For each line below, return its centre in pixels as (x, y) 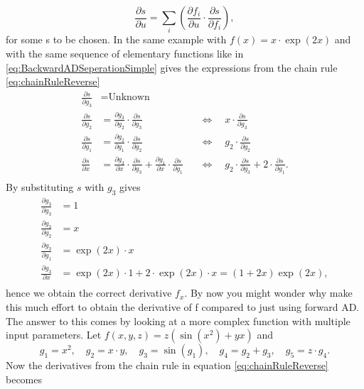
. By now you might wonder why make (268, 293)
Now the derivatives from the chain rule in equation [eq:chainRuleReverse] (167, 365)
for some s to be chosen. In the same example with (116, 39)
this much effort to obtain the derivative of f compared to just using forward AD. (183, 306)
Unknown (129, 98)
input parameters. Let (54, 335)
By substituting (40, 187)
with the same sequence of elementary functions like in (125, 53)
